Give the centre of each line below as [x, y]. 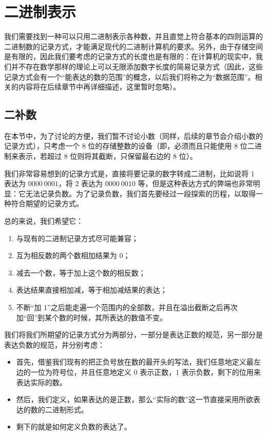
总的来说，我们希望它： [44, 221]
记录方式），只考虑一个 [42, 146]
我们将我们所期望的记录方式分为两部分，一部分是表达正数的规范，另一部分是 [133, 334]
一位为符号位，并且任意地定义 [81, 371]
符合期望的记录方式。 [47, 203]
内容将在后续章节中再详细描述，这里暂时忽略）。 [99, 87]
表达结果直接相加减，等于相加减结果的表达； [92, 290]
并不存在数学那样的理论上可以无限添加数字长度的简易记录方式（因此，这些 [137, 66]
